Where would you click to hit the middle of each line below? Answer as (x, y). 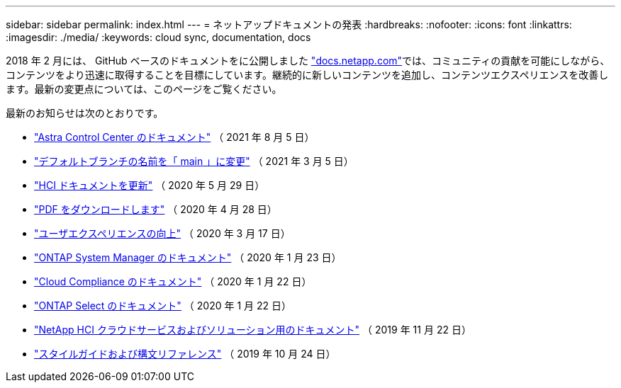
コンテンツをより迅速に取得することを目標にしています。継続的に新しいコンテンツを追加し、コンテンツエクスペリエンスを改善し (307, 75)
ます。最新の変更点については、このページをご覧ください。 (144, 89)
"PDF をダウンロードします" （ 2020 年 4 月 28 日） (156, 209)
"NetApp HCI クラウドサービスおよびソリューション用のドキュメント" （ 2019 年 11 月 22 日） (253, 330)
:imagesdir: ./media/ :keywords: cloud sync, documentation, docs (158, 37)
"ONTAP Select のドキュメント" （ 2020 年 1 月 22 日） (163, 306)
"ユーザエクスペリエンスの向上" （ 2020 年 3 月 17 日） (162, 233)
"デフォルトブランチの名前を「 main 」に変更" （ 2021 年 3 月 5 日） (194, 161)
